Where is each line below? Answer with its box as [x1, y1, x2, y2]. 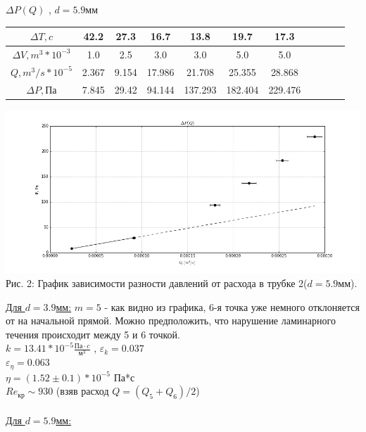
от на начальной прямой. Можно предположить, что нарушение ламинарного [6, 313, 336, 328]
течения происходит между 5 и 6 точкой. [6, 326, 180, 341]
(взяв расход [56, 383, 109, 398]
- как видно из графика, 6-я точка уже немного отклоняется [104, 299, 360, 314]
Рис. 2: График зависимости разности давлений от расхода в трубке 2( [6, 275, 308, 290]
